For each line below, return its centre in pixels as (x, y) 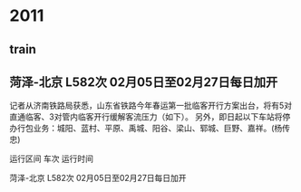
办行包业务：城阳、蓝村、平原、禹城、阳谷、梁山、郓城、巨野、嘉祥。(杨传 (150, 129)
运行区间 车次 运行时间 (51, 158)
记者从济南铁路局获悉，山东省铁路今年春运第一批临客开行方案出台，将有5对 (151, 106)
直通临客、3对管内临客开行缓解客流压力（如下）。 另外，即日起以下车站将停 (150, 117)
